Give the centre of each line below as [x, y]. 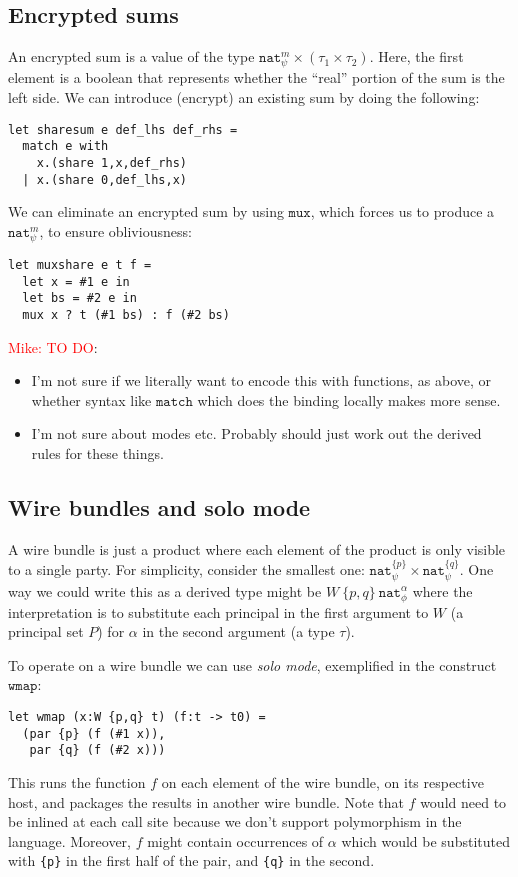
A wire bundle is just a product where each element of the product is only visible [257, 548]
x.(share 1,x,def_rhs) [111, 162]
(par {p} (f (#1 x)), [94, 733]
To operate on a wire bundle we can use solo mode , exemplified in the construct [252, 664]
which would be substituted [425, 840]
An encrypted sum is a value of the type [131, 56]
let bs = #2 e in [79, 298]
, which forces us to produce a [402, 211]
